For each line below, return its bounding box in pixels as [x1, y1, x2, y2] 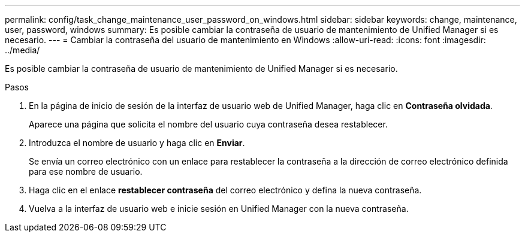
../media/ [5, 45, 40, 55]
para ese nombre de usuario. [29, 166, 143, 177]
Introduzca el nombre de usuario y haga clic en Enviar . [29, 138, 245, 148]
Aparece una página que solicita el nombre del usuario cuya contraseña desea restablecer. [29, 119, 388, 129]
